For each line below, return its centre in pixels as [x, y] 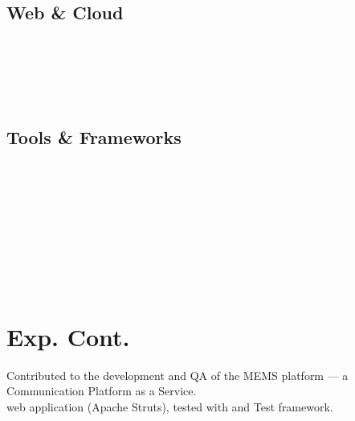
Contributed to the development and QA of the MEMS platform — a [177, 375]
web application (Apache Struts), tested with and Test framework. [170, 406]
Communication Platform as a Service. [102, 391]
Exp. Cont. [68, 336]
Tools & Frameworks [94, 136]
